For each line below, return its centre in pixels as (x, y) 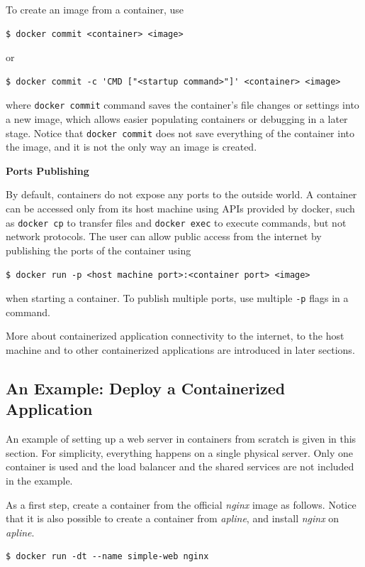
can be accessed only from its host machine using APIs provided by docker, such (180, 209)
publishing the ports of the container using (99, 250)
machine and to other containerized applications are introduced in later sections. (180, 349)
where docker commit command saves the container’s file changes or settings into (182, 105)
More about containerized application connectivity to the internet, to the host (175, 336)
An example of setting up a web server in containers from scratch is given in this (181, 439)
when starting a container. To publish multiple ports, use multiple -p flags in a (177, 298)
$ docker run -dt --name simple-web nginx (107, 557)
